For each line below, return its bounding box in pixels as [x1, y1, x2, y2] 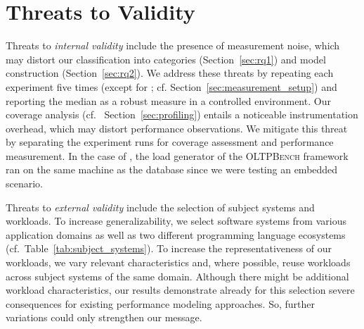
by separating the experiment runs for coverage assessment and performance [6, 135, 334, 149]
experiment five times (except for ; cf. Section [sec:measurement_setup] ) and [6, 79, 337, 94]
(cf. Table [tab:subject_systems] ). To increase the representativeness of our [6, 241, 332, 256]
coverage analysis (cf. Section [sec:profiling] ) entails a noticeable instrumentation [6, 107, 358, 122]
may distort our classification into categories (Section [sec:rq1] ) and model [6, 51, 326, 66]
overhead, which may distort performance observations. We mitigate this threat [6, 120, 348, 135]
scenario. [6, 176, 44, 191]
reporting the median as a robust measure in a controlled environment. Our [6, 93, 331, 108]
